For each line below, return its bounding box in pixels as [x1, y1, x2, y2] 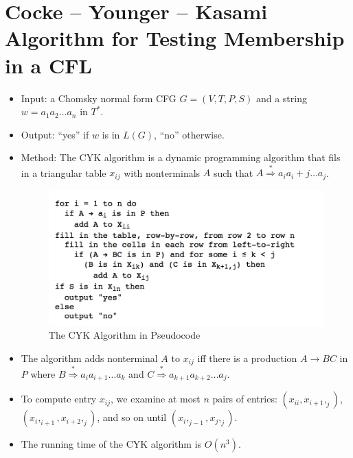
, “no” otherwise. [154, 127, 225, 141]
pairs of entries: [212, 391, 277, 406]
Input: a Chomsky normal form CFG [21, 91, 176, 105]
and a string [255, 91, 307, 105]
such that [213, 165, 253, 180]
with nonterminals [124, 165, 201, 180]
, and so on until [97, 410, 167, 424]
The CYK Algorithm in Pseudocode [48, 328, 201, 342]
